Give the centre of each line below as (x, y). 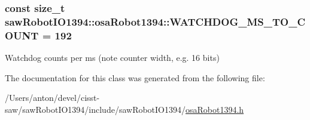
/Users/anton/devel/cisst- (52, 98)
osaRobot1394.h (215, 109)
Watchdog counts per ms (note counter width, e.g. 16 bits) (112, 58)
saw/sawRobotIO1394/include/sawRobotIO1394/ (95, 109)
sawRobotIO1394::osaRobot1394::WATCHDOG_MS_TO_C (155, 21)
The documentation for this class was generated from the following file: (135, 77)
